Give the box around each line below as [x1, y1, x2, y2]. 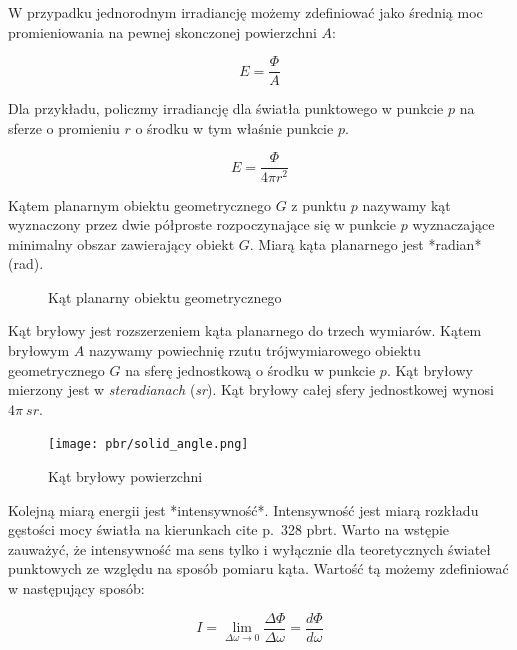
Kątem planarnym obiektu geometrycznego [8, 194, 271, 215]
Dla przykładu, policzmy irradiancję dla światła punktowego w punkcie [8, 98, 444, 119]
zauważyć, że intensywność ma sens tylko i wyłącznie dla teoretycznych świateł [8, 538, 491, 559]
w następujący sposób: [8, 578, 145, 599]
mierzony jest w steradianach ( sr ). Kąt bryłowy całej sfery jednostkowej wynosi [8, 379, 494, 400]
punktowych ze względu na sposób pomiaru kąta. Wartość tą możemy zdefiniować [8, 558, 509, 579]
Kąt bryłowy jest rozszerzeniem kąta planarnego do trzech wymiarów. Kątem [8, 320, 482, 341]
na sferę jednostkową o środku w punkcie [125, 359, 376, 380]
